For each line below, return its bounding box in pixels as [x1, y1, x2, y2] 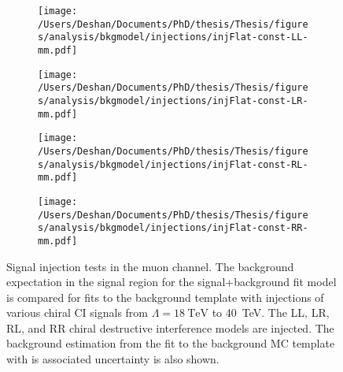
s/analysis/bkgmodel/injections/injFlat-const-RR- [38, 222, 308, 234]
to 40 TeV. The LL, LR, [212, 304, 330, 321]
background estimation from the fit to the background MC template [6, 335, 335, 352]
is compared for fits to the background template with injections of [6, 288, 324, 305]
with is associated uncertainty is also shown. [6, 351, 219, 367]
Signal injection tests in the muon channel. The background [6, 258, 294, 274]
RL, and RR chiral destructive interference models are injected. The [6, 319, 334, 336]
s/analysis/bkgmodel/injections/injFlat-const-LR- [38, 95, 308, 106]
